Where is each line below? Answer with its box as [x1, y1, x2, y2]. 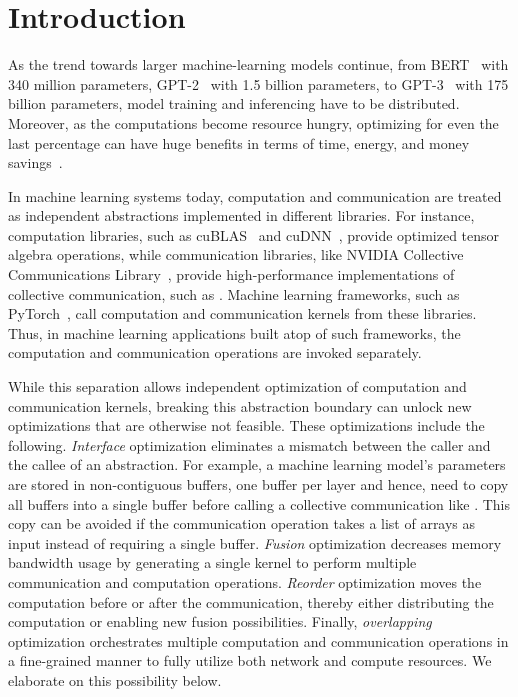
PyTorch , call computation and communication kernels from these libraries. [8, 303, 477, 324]
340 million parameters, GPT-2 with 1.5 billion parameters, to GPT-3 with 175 [8, 73, 509, 94]
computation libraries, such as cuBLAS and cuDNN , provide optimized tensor [8, 224, 500, 245]
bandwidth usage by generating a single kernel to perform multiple [8, 552, 417, 573]
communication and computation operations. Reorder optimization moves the [8, 571, 482, 592]
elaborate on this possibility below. [8, 669, 222, 690]
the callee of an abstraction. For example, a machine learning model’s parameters [8, 454, 506, 475]
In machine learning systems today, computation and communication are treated [8, 185, 502, 206]
